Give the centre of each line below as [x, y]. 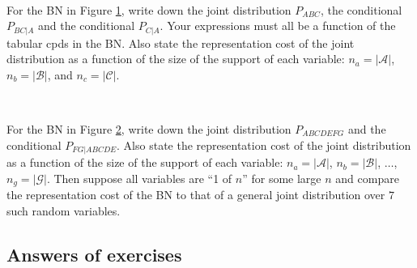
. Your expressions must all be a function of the [278, 26]
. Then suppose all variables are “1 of [139, 178]
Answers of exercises [94, 254]
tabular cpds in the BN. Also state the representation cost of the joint [181, 43]
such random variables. [64, 210]
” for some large [282, 178]
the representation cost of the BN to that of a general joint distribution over [196, 195]
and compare [367, 178]
